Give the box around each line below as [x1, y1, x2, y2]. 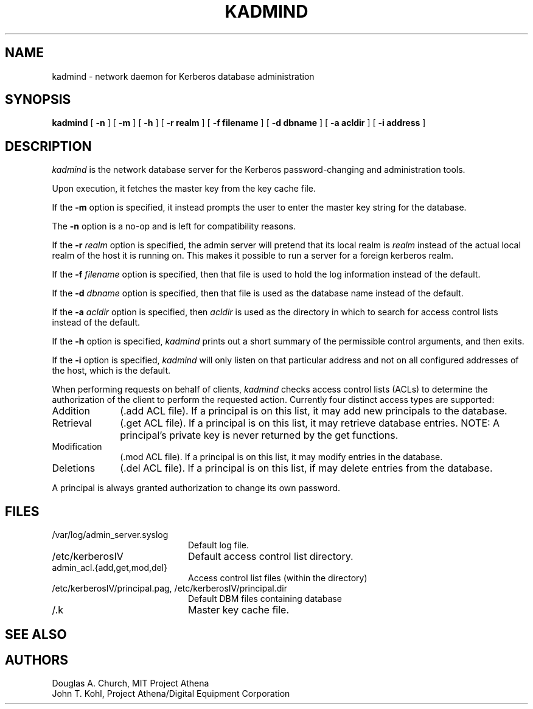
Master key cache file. [187, 604, 290, 616]
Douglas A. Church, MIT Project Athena [52, 678, 209, 689]
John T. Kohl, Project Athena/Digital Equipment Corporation [52, 688, 290, 699]
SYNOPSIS [5, 92, 71, 108]
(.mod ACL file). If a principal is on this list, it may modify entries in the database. [120, 452, 443, 463]
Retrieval [52, 417, 92, 430]
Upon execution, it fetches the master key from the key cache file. [52, 183, 316, 194]
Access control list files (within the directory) [188, 573, 368, 584]
